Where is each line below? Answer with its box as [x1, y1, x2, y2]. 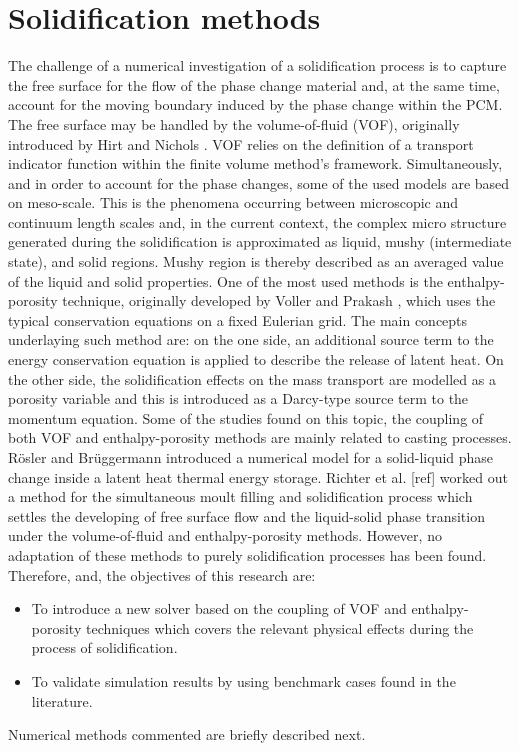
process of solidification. [31, 637, 178, 658]
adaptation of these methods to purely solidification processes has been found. [8, 544, 487, 565]
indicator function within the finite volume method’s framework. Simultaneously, [8, 153, 503, 174]
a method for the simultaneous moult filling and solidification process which [8, 486, 473, 507]
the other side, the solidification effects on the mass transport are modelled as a [8, 368, 496, 389]
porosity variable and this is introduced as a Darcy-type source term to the [8, 388, 469, 409]
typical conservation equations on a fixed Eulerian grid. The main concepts [8, 309, 468, 330]
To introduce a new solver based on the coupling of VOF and [31, 598, 407, 619]
